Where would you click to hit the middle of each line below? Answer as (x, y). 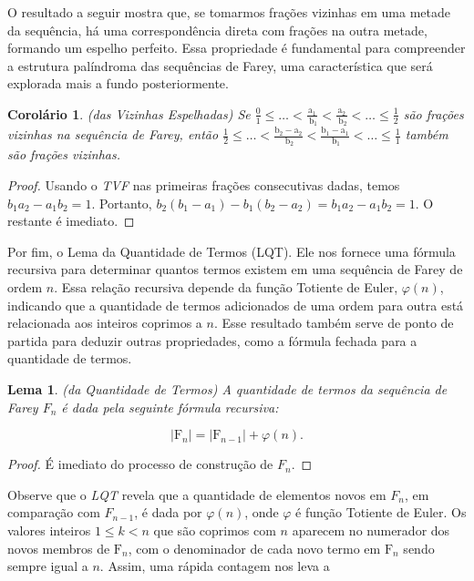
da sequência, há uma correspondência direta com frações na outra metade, (217, 30)
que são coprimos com (215, 530)
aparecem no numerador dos (371, 530)
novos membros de (59, 548)
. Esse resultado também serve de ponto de (334, 323)
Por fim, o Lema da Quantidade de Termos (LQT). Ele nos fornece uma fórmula (232, 251)
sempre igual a (48, 566)
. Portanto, (122, 203)
